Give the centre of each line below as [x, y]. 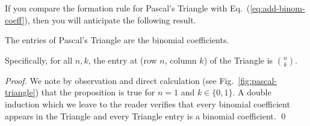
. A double [252, 92]
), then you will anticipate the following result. [110, 19]
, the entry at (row [122, 60]
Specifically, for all [39, 60]
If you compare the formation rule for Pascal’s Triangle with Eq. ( [128, 8]
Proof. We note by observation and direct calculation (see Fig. [119, 80]
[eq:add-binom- [277, 8]
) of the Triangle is [238, 60]
